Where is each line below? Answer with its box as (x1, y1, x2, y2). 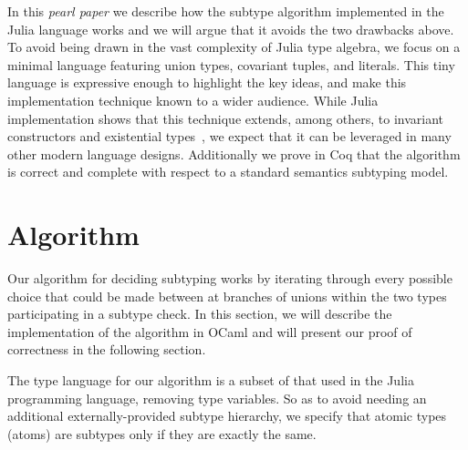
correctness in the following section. (7, 340, 206, 359)
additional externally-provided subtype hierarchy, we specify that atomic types (7, 406, 447, 425)
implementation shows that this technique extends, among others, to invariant (7, 108, 444, 128)
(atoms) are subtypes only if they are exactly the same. (7, 424, 317, 443)
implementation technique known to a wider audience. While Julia (7, 90, 379, 109)
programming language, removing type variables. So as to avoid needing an (7, 388, 427, 407)
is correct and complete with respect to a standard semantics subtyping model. (7, 162, 449, 181)
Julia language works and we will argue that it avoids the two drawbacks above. (7, 19, 454, 38)
